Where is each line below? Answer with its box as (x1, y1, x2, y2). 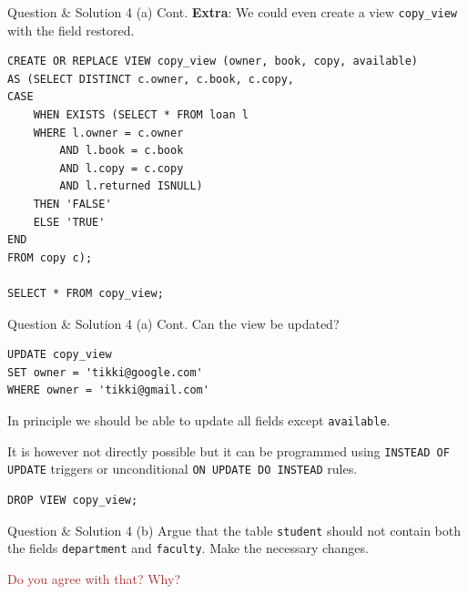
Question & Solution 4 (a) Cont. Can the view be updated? (7, 313, 340, 333)
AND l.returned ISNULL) (59, 179, 203, 193)
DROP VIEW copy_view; (7, 493, 138, 507)
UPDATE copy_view (7, 348, 112, 362)
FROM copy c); (7, 251, 93, 264)
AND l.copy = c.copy (59, 161, 184, 175)
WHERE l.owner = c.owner (33, 126, 184, 139)
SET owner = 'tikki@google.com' (7, 365, 203, 379)
